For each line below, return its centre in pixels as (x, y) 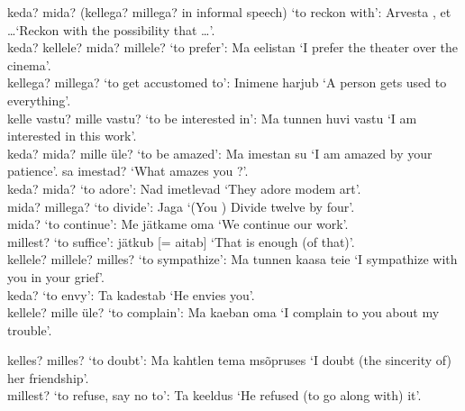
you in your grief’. (56, 276)
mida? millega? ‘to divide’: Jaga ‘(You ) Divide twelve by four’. (181, 206)
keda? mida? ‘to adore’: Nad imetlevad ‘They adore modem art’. (184, 188)
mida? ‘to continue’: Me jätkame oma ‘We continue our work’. (178, 224)
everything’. (39, 100)
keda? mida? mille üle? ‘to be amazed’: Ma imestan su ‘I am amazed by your (220, 153)
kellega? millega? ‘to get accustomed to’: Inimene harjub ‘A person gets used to (227, 82)
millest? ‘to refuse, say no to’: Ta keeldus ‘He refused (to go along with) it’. (214, 395)
